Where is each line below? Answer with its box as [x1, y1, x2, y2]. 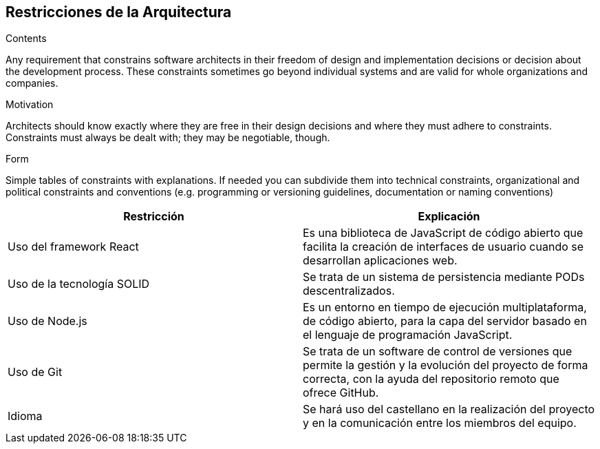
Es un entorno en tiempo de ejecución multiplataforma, [303, 300, 587, 315]
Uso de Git [8, 365, 63, 379]
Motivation [6, 98, 54, 111]
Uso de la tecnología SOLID [8, 277, 150, 291]
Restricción [123, 209, 184, 224]
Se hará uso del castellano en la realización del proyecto [303, 402, 595, 417]
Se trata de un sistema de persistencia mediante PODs [303, 270, 585, 284]
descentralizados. [303, 284, 395, 298]
